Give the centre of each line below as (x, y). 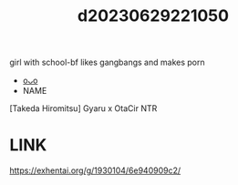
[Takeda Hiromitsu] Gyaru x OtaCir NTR (83, 108)
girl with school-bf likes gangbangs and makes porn (107, 62)
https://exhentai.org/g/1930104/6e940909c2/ (95, 170)
